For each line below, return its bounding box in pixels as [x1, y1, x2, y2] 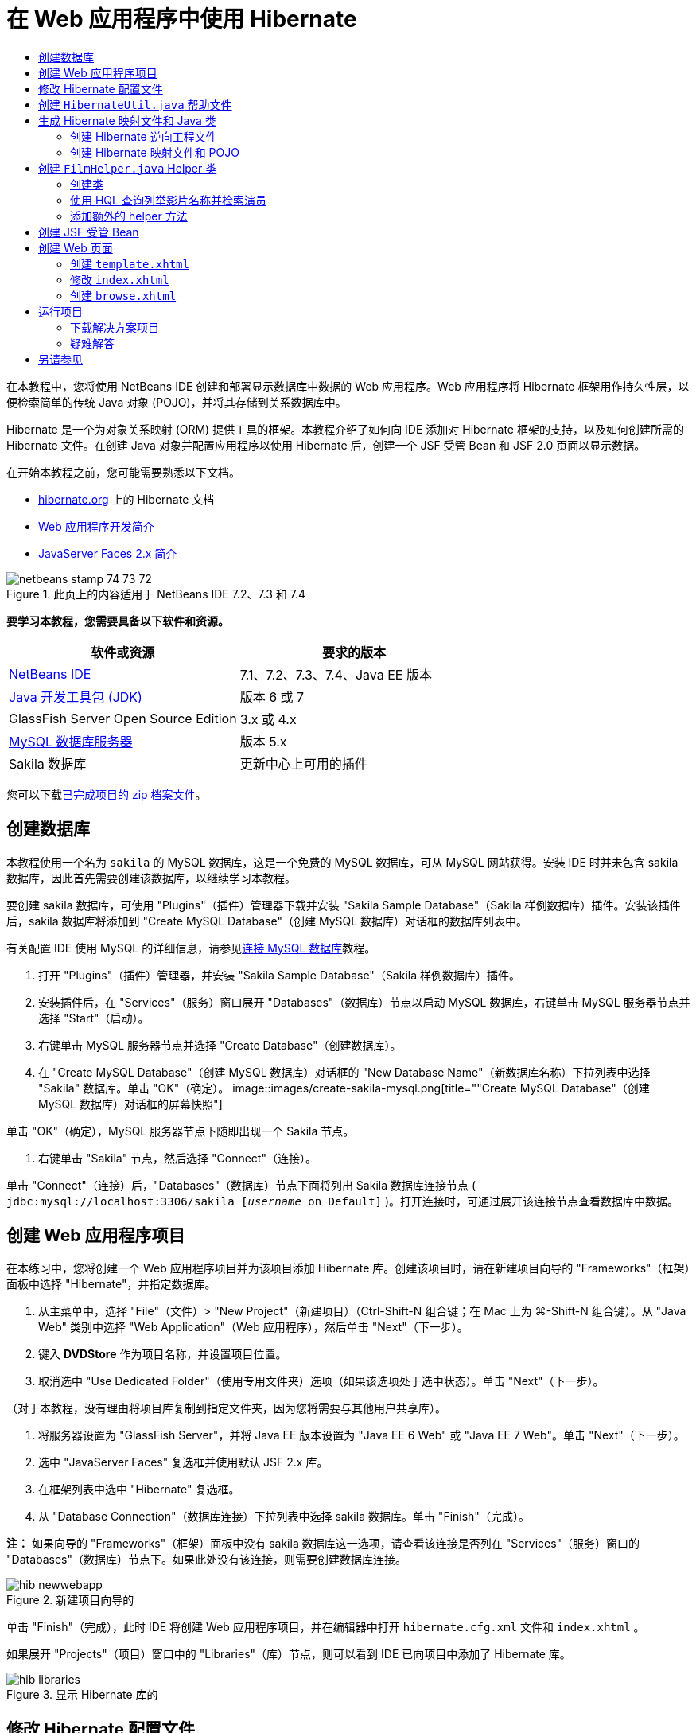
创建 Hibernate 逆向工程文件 [70, 129, 217, 143]
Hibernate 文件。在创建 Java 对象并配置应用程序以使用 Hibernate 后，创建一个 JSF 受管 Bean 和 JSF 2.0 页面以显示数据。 [6, 438, 646, 452]
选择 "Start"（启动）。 [38, 1011, 150, 1025]
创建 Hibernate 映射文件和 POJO [70, 145, 239, 159]
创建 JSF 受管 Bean [38, 224, 139, 239]
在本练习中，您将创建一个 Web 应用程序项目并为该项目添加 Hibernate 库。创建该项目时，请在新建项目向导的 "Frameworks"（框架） [6, 1261, 690, 1275]
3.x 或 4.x [239, 711, 297, 727]
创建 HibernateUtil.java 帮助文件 [38, 97, 232, 111]
